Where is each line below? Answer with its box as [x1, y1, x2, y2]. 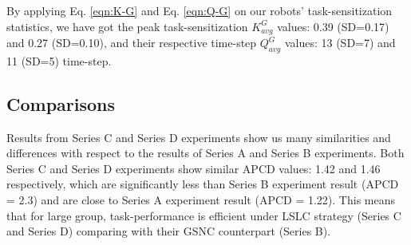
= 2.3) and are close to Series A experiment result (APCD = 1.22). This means [6, 192, 395, 208]
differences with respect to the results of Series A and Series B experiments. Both [6, 144, 405, 161]
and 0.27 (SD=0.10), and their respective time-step [6, 34, 257, 51]
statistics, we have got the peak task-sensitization [6, 18, 248, 34]
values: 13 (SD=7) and [284, 34, 396, 51]
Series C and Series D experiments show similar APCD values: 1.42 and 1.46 [6, 160, 381, 176]
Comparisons [6, 91, 116, 116]
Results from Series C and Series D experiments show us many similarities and [6, 128, 391, 145]
